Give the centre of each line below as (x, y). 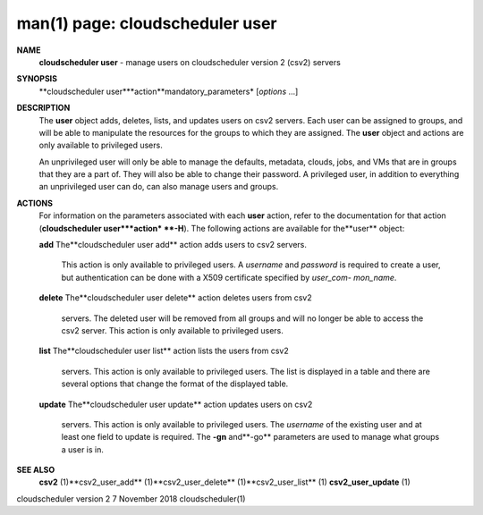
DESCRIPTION (43, 108)
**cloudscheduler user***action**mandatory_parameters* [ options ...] (169, 91)
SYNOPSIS (37, 79)
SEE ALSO (36, 470)
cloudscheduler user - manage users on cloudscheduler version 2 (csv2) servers (190, 62)
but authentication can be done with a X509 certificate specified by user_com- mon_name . (229, 277)
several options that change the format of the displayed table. (175, 384)
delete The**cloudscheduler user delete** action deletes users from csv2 (175, 298)
